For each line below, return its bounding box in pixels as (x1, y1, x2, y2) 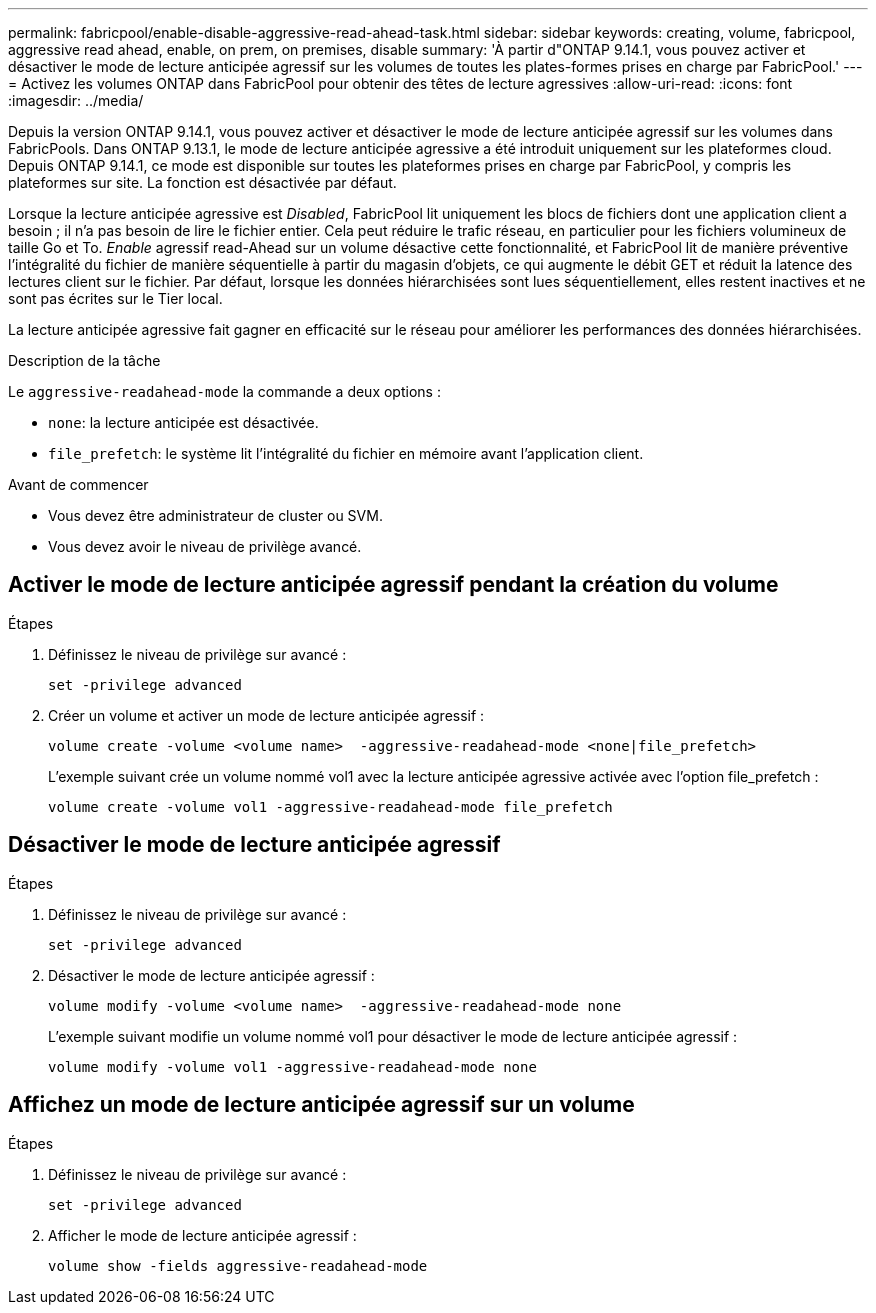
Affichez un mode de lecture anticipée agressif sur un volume (8, 1092, 635, 1118)
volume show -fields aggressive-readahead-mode (48, 1257, 428, 1274)
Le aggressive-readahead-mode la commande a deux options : (8, 383, 441, 400)
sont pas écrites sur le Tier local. (8, 290, 223, 307)
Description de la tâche (8, 352, 161, 369)
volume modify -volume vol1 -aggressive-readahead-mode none (48, 1058, 537, 1075)
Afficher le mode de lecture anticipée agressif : (48, 1226, 357, 1244)
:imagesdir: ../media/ (8, 92, 144, 109)
